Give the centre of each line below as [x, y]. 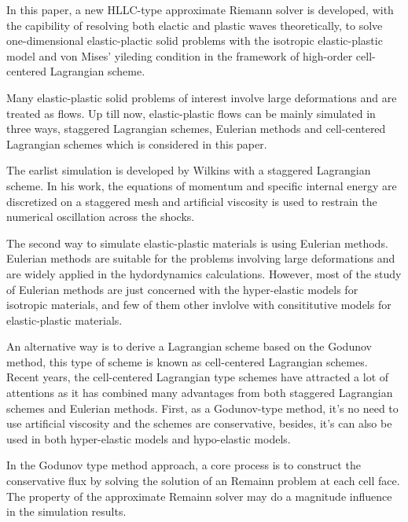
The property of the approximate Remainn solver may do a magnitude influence [199, 496]
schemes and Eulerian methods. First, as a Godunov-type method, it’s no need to [202, 408]
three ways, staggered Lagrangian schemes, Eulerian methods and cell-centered [196, 129]
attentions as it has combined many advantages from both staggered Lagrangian [200, 393]
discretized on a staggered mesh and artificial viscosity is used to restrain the [192, 201]
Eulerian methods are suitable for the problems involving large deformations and [201, 258]
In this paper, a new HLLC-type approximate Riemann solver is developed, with [200, 9]
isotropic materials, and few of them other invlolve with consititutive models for [199, 305]
